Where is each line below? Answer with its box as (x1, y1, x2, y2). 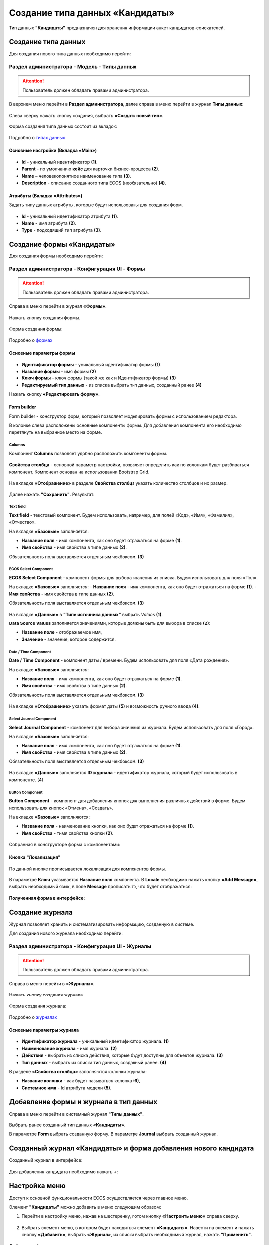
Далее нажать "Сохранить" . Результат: (9, 491, 95, 498)
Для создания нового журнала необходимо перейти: (9, 930, 123, 936)
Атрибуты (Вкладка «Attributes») (9, 192, 83, 199)
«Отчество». (9, 519, 36, 525)
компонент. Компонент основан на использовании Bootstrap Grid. (9, 469, 150, 475)
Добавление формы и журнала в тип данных (9, 1098, 158, 1106)
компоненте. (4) (9, 777, 44, 783)
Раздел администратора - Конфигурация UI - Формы (9, 265, 145, 272)
